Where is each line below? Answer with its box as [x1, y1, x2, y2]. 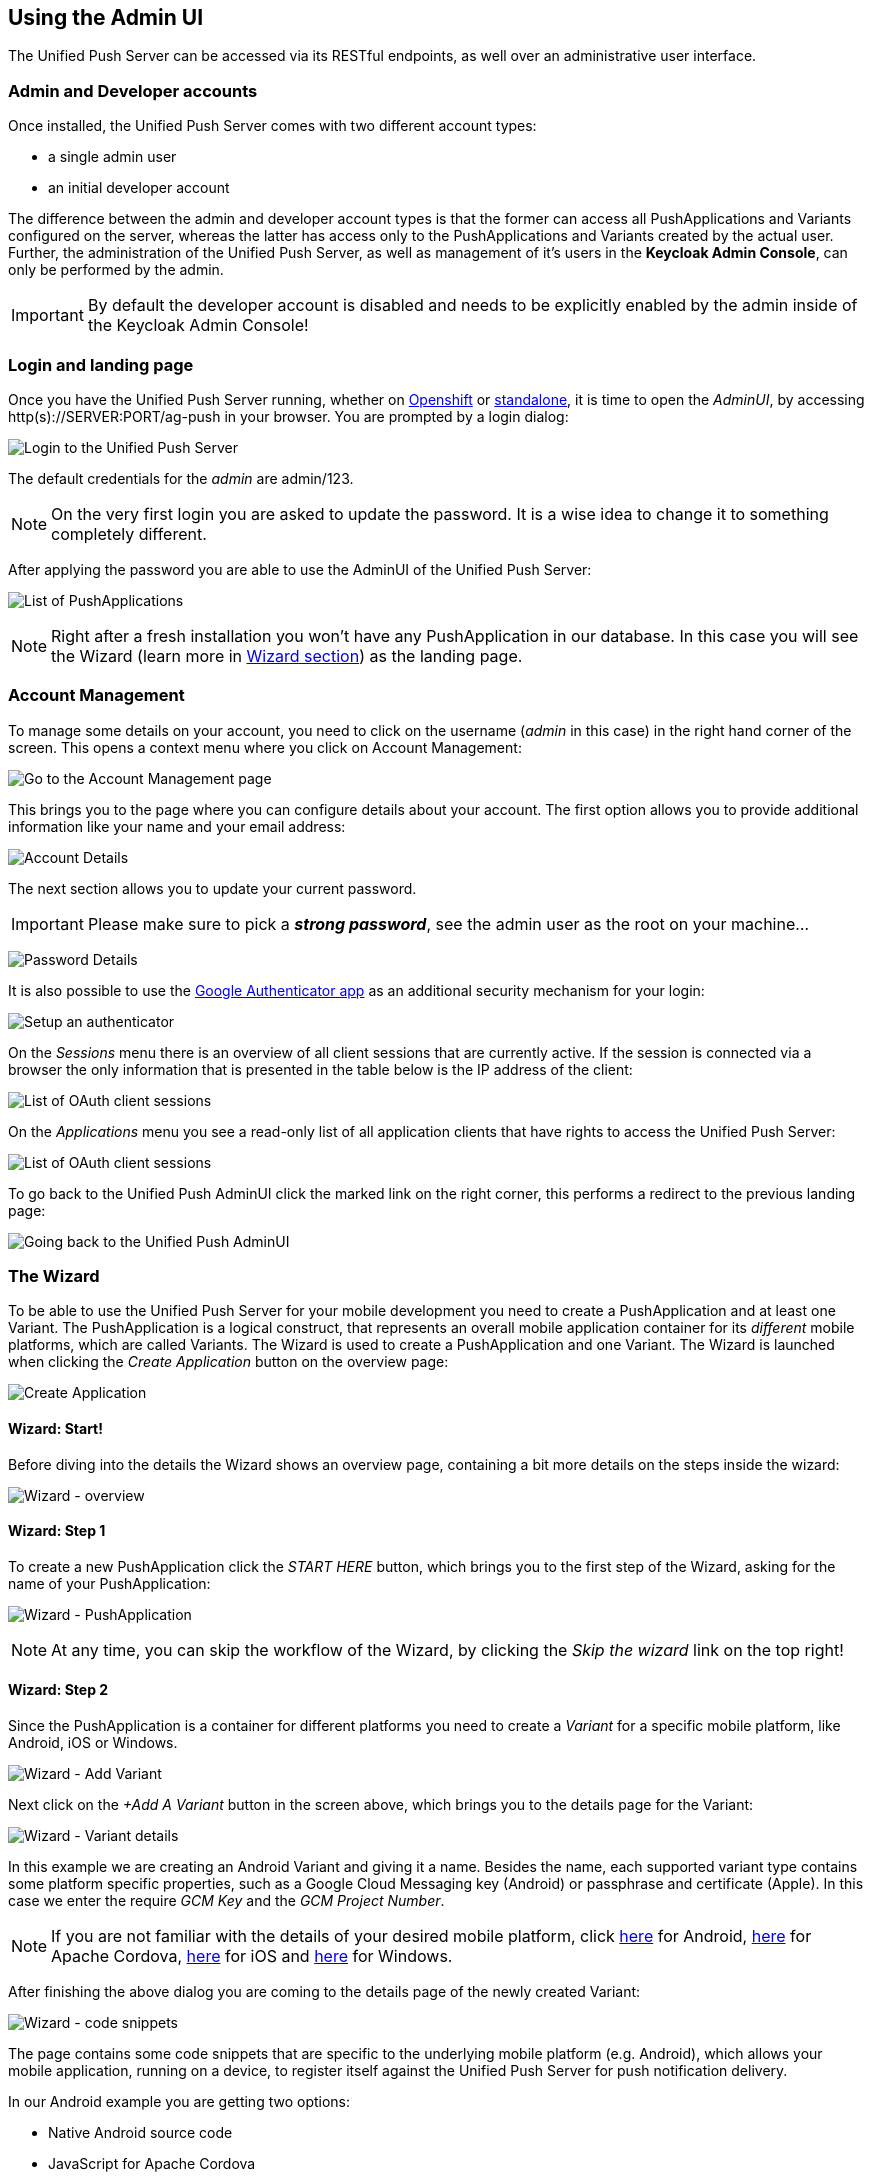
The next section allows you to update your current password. [8, 879, 417, 897]
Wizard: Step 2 [8, 1681, 109, 1699]
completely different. [51, 523, 207, 544]
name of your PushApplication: [8, 1574, 211, 1592]
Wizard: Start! [8, 1420, 103, 1438]
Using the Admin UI [8, 5, 204, 30]
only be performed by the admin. [8, 261, 224, 279]
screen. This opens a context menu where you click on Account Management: [8, 738, 522, 756]
